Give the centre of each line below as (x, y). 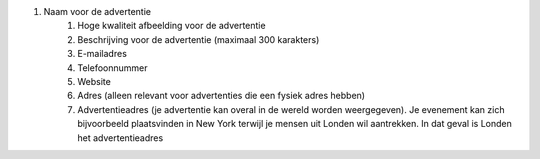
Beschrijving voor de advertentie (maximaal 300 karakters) (198, 39)
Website (94, 81)
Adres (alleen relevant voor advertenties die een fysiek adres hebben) (221, 96)
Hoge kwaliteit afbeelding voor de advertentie (171, 26)
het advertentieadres (120, 137)
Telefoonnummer (112, 67)
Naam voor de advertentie (97, 11)
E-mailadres (102, 54)
